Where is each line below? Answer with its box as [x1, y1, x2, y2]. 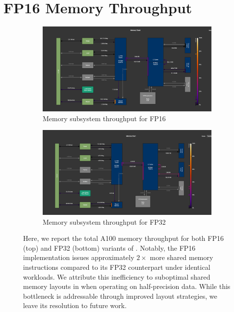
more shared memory [150, 252, 213, 262]
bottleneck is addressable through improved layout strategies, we [23, 290, 217, 301]
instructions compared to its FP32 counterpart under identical [23, 261, 210, 272]
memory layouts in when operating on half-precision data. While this [23, 281, 231, 291]
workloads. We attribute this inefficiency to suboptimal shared [23, 271, 210, 282]
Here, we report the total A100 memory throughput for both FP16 [23, 233, 224, 243]
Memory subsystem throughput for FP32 [43, 216, 166, 227]
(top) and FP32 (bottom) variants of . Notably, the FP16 [23, 242, 196, 253]
